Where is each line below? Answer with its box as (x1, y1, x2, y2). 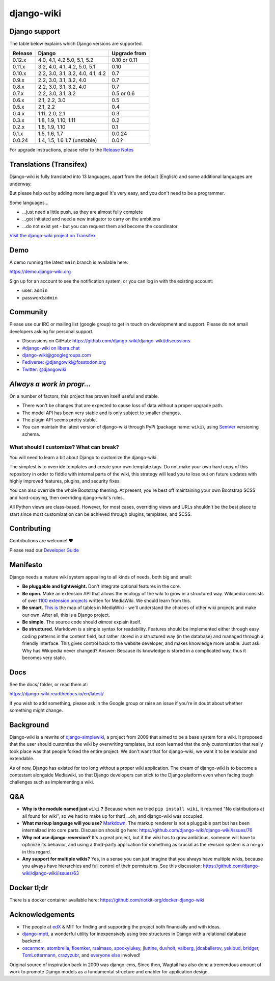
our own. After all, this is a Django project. (22, 612, 111, 618)
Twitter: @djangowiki (22, 366, 66, 372)
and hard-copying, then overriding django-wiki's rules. (9, 494, 124, 500)
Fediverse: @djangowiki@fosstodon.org (22, 359, 106, 365)
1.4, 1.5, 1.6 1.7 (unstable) (38, 137, 97, 144)
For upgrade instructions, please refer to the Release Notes (9, 147, 134, 153)
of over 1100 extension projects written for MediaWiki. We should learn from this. (22, 597, 191, 603)
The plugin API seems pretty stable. (22, 416, 97, 423)
